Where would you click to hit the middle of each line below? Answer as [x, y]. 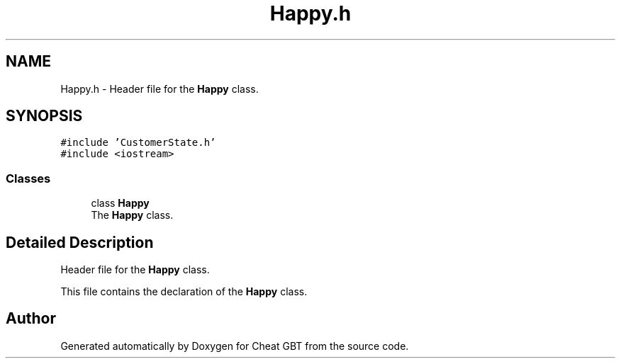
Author [31, 319]
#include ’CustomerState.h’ [138, 143]
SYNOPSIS [44, 116]
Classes [28, 178]
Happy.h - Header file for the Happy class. [160, 89]
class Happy [120, 203]
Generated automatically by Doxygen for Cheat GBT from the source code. [235, 346]
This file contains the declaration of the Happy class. [184, 292]
